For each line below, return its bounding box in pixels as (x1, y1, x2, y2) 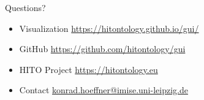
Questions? (5, 1, 46, 13)
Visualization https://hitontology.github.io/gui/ (19, 21, 199, 34)
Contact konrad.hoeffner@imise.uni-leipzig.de (19, 83, 188, 96)
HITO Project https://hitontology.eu (19, 63, 158, 75)
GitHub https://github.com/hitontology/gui (19, 42, 186, 55)
